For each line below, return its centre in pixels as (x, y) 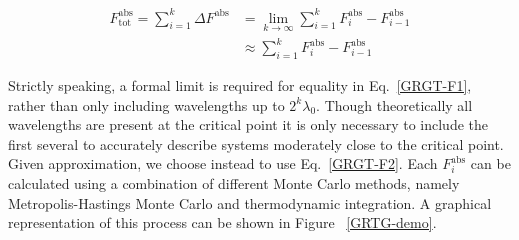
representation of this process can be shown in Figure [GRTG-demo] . (222, 222)
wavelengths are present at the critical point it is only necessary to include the (248, 124)
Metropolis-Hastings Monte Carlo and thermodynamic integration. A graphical (250, 202)
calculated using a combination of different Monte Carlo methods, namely (234, 183)
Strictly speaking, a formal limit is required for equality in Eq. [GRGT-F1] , (240, 85)
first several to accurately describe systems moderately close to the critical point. (256, 143)
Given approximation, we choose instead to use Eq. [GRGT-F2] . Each (223, 163)
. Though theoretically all (394, 104)
